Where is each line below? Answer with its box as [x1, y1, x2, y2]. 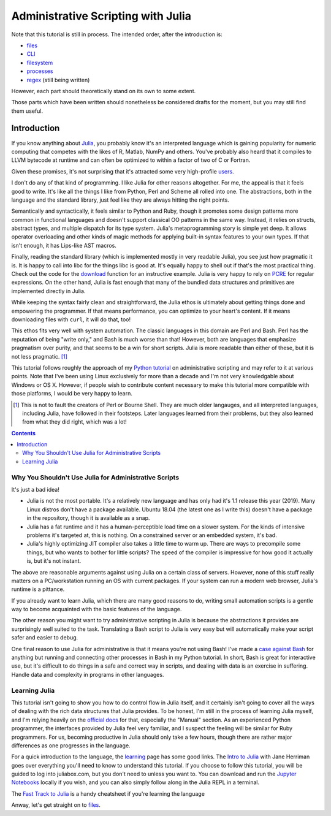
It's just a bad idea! [11, 486, 59, 493]
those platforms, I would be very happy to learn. [11, 390, 133, 397]
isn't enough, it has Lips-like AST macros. [11, 242, 116, 249]
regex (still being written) [26, 76, 90, 83]
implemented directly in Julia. [11, 287, 86, 294]
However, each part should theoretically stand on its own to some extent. [11, 87, 196, 94]
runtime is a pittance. [11, 585, 65, 593]
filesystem [26, 59, 53, 66]
